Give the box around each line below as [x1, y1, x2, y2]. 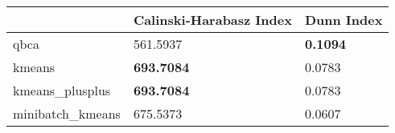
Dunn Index [304, 10, 383, 29]
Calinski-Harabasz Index [133, 10, 292, 29]
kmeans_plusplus [13, 81, 111, 99]
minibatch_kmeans [13, 104, 121, 123]
